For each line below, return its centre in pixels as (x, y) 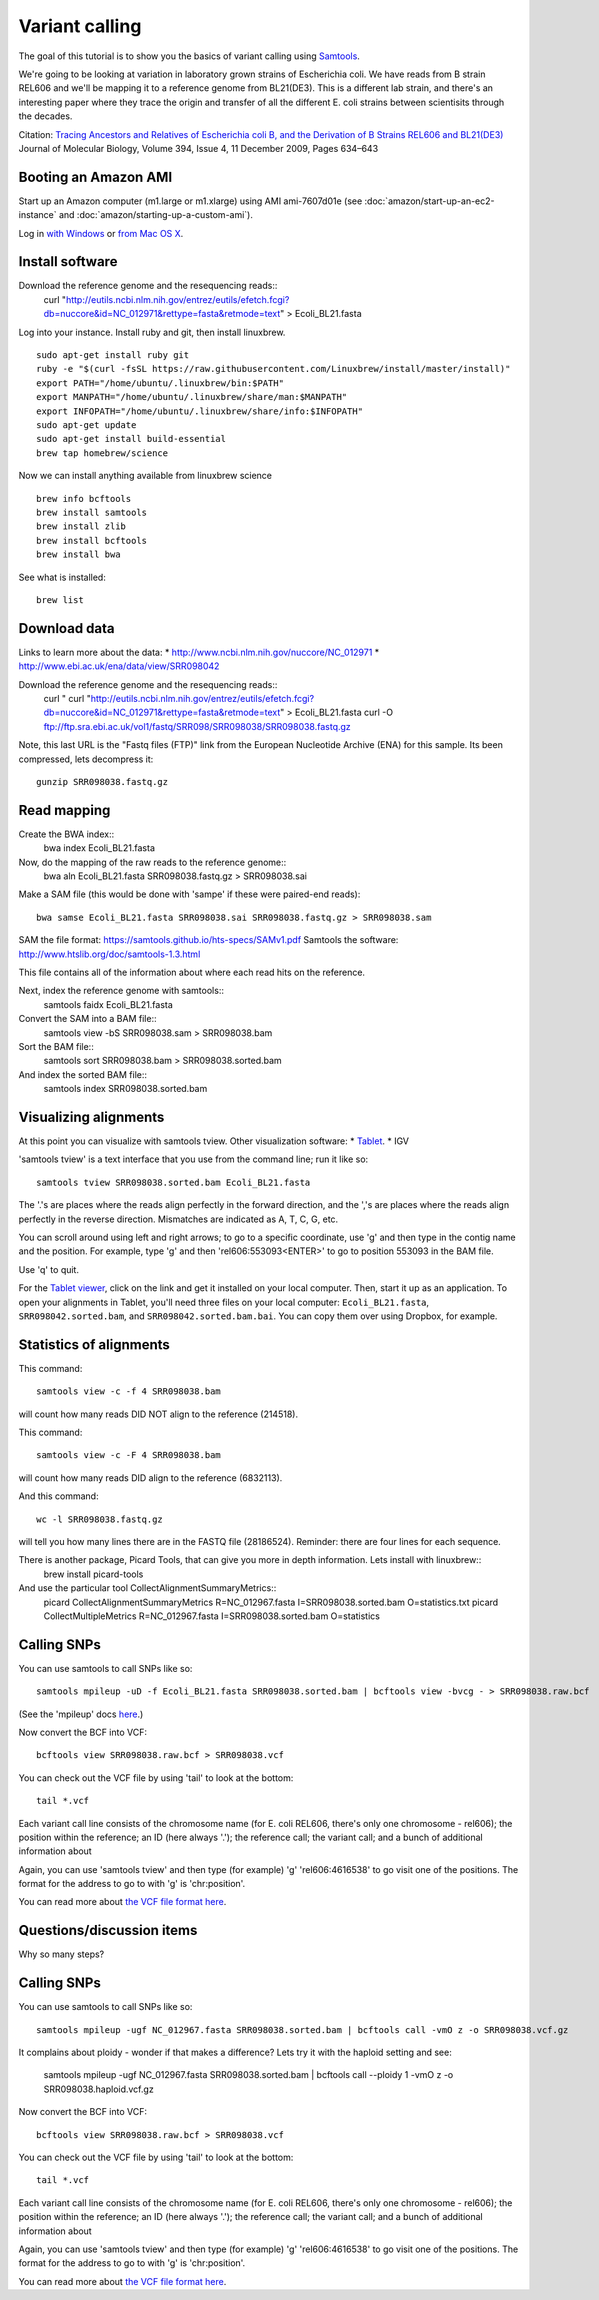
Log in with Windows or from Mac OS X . (101, 233)
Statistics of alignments (94, 1344)
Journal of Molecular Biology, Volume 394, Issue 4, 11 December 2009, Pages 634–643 (198, 148)
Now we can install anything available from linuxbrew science (145, 476)
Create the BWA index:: (66, 834)
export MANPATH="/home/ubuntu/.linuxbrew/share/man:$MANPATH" (192, 397)
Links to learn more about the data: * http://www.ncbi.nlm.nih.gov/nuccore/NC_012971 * (199, 652)
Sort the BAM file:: (56, 1046)
